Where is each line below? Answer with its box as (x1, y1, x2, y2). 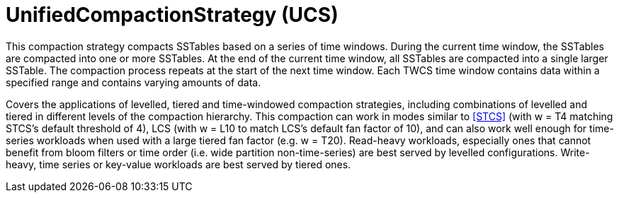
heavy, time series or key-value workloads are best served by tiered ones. (6, 158, 351, 170)
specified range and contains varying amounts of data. (6, 76, 261, 88)
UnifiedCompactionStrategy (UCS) (6, 3, 339, 27)
